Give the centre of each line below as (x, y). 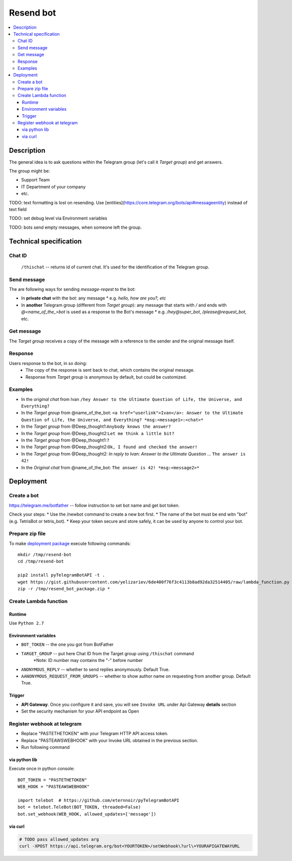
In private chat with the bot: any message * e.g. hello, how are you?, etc (94, 298)
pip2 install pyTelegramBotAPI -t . (61, 575)
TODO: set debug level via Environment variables (58, 218)
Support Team (36, 180)
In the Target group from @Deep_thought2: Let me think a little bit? (98, 433)
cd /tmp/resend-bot (41, 561)
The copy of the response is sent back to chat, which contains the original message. (110, 370)
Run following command (46, 747)
